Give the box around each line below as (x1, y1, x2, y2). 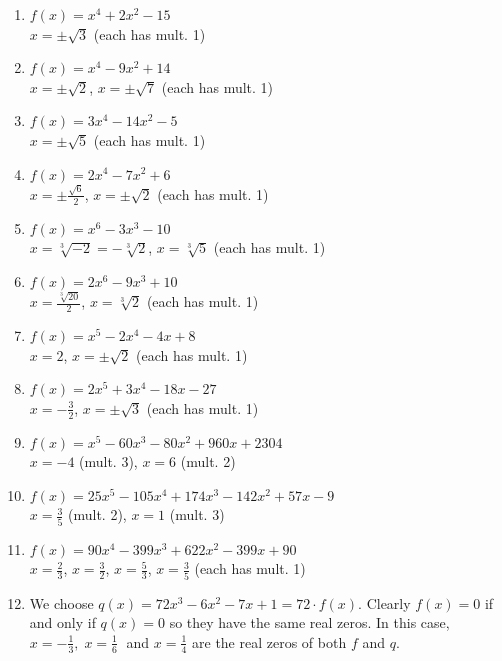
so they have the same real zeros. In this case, (169, 612, 450, 633)
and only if (29, 612, 96, 633)
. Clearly (358, 592, 411, 613)
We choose (29, 592, 94, 613)
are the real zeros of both (192, 631, 347, 652)
